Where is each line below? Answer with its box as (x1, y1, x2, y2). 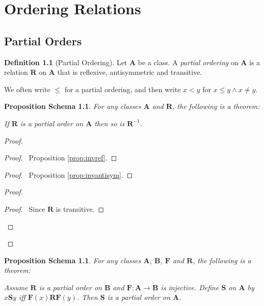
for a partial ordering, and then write (64, 84, 181, 94)
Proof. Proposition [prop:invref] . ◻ (4, 152, 117, 163)
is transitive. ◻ (56, 203, 104, 214)
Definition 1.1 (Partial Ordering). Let (4, 57, 127, 67)
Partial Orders (4, 33, 82, 48)
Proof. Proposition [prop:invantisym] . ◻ (4, 169, 133, 180)
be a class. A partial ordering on (138, 57, 239, 67)
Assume (4, 282, 28, 292)
